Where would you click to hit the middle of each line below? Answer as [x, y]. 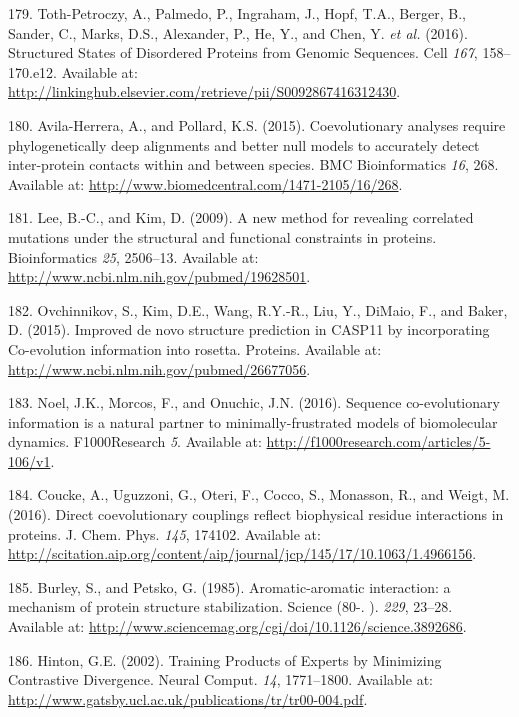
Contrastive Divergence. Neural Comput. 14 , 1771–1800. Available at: [220, 679]
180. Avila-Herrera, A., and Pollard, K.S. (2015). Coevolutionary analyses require [257, 124]
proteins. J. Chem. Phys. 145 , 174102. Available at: [164, 533]
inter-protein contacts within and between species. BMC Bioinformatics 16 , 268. [253, 164]
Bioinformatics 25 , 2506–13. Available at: [133, 256]
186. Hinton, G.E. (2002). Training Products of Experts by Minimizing [225, 659]
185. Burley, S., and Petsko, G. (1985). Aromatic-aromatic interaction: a [229, 586]
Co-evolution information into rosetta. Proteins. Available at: [195, 348]
